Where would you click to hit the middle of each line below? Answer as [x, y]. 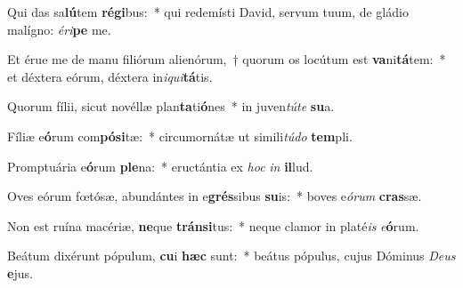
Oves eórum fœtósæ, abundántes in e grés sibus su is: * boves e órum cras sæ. [215, 196]
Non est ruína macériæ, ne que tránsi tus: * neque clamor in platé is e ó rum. [213, 225]
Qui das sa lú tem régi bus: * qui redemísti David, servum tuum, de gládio [208, 12]
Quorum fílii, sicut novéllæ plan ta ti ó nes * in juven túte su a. [171, 106]
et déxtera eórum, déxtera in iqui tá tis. [110, 76]
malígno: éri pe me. [59, 29]
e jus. [20, 272]
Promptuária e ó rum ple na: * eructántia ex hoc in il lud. [160, 166]
